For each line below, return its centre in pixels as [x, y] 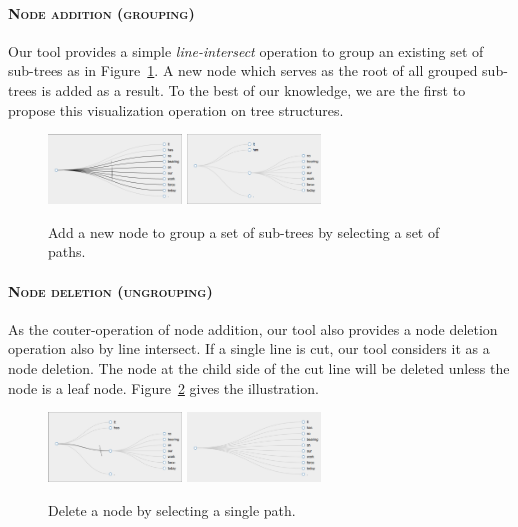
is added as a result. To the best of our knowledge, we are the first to [253, 89]
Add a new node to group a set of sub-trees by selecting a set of [244, 231]
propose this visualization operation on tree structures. [176, 109]
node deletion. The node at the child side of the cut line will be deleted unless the [259, 367]
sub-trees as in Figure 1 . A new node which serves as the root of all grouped [243, 70]
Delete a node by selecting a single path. [172, 509]
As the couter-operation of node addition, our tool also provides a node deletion [253, 328]
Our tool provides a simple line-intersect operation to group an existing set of [246, 50]
